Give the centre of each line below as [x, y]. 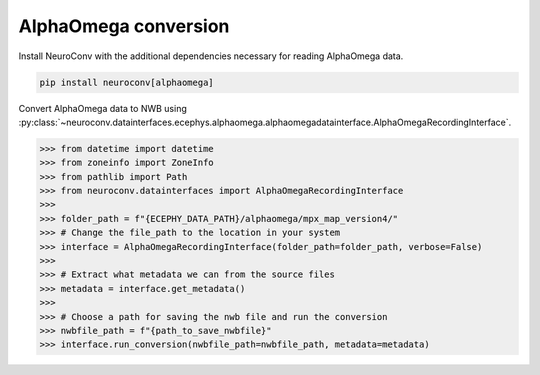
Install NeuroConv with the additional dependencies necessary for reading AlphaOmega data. [211, 56]
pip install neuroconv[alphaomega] [126, 82]
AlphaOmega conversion [124, 26]
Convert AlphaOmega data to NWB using [102, 108]
